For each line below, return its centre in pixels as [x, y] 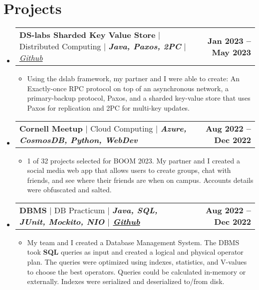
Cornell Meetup [51, 128]
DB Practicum [79, 210]
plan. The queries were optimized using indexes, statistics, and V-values [137, 262]
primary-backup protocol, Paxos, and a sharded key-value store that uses [139, 98]
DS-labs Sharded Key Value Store [87, 35]
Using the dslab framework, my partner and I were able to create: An [133, 78]
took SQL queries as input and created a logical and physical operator [135, 252]
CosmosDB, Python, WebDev [78, 140]
